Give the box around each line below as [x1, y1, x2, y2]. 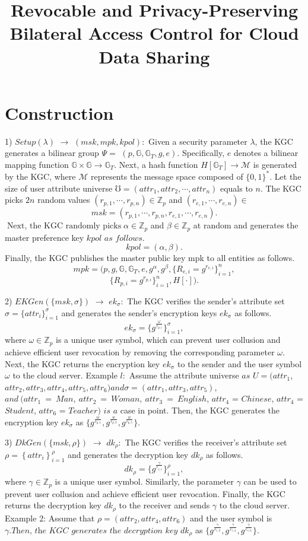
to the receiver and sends [119, 499, 210, 511]
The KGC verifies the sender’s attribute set [127, 294, 285, 307]
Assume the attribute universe [129, 369, 239, 381]
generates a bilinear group [5, 147, 99, 159]
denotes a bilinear [233, 147, 299, 159]
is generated [253, 158, 297, 170]
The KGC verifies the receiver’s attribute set [125, 435, 287, 448]
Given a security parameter [148, 135, 247, 147]
